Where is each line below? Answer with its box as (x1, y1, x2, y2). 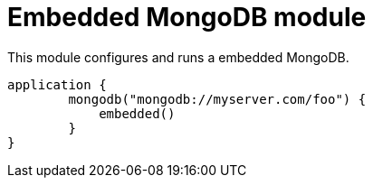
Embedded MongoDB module (7, 2, 367, 32)
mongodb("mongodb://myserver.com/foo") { (68, 91, 367, 106)
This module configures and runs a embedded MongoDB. (7, 49, 349, 65)
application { (7, 77, 107, 92)
